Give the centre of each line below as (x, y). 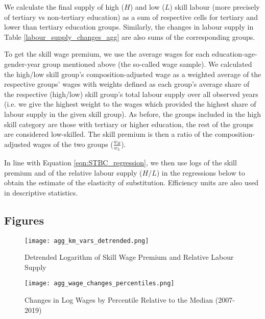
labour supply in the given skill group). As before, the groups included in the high (132, 114)
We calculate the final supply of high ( (64, 7)
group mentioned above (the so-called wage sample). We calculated (147, 64)
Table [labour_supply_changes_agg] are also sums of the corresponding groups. (130, 36)
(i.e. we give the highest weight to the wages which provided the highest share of (130, 104)
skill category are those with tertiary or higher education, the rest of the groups (129, 124)
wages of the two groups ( (73, 144)
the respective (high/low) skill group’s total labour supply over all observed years (131, 94)
